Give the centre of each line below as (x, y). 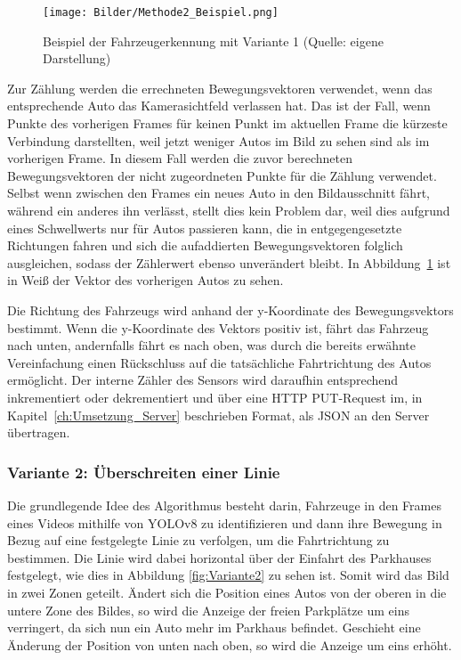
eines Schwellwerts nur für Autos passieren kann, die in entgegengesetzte (205, 228)
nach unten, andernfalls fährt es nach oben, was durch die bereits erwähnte (212, 345)
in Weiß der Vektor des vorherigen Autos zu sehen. (146, 280)
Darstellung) (77, 58)
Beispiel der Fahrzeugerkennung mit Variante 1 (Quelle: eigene (213, 41)
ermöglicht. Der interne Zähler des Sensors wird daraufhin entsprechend (203, 380)
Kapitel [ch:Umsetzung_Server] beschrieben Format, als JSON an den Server (218, 415)
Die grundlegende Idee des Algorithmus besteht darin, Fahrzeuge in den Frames (224, 505)
